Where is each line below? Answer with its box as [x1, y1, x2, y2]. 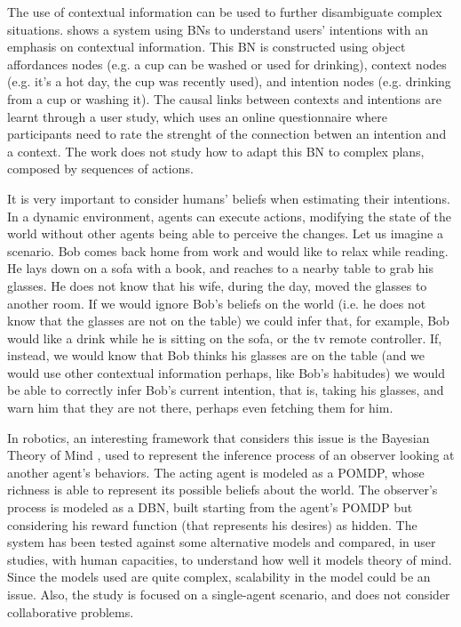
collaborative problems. [7, 602, 134, 621]
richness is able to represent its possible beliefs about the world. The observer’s [7, 480, 438, 499]
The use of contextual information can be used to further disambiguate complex [7, 3, 442, 20]
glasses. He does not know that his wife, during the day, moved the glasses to [7, 276, 427, 294]
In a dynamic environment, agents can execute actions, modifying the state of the [7, 206, 451, 225]
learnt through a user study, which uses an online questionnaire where [7, 107, 387, 125]
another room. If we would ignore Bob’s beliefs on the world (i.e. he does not [7, 293, 426, 312]
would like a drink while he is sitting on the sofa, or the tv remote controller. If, [7, 328, 442, 347]
